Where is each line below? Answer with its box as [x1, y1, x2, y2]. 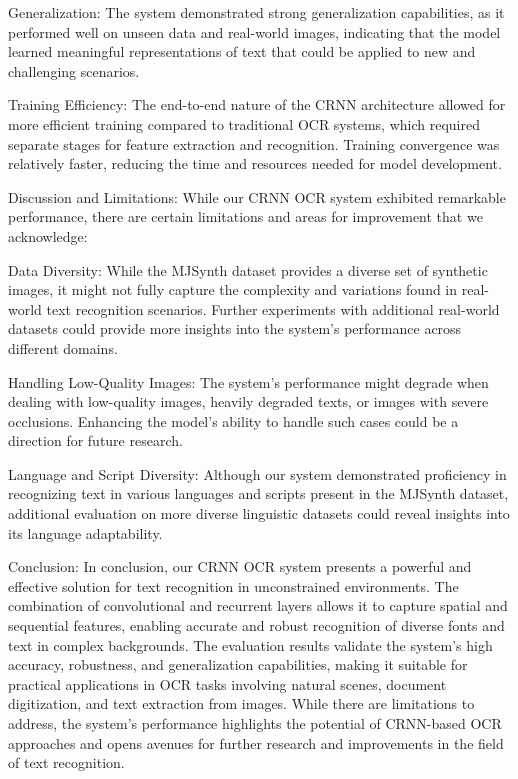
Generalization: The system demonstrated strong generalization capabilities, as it [8, 2, 505, 22]
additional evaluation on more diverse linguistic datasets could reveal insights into [8, 503, 510, 524]
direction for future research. [8, 430, 183, 451]
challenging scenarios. [8, 60, 140, 81]
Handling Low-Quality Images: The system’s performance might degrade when [8, 371, 489, 392]
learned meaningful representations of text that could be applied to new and [8, 41, 476, 62]
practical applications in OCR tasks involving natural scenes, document [8, 673, 447, 694]
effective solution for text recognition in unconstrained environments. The [8, 575, 459, 596]
